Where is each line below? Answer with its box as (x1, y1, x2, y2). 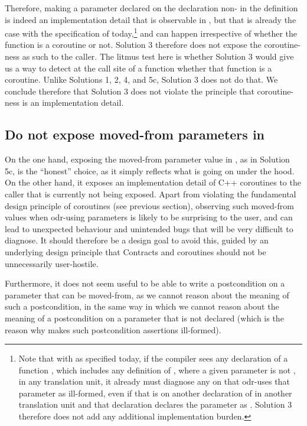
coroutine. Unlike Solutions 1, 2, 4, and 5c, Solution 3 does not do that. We (5, 73, 278, 86)
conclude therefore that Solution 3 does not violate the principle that (5, 84, 254, 97)
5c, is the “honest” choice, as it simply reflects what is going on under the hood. (5, 164, 295, 177)
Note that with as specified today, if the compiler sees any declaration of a (18, 352, 288, 365)
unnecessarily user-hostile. (5, 257, 99, 269)
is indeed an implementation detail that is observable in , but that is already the (5, 13, 296, 25)
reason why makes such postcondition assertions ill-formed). (5, 323, 221, 336)
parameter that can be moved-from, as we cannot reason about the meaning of (5, 288, 289, 301)
